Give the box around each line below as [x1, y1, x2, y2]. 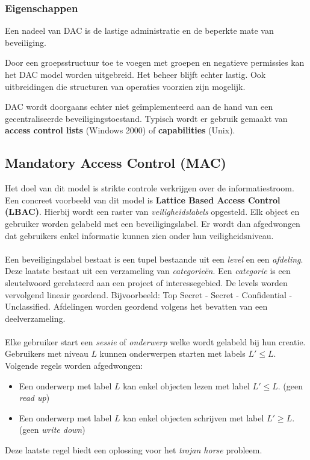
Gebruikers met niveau [5, 347, 88, 360]
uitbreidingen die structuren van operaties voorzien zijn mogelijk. [5, 80, 246, 92]
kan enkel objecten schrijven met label [123, 411, 264, 424]
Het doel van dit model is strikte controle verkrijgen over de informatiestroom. [5, 182, 294, 194]
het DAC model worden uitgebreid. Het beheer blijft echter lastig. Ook [5, 68, 266, 80]
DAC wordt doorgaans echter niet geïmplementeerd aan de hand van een [5, 100, 273, 113]
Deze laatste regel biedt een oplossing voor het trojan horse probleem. [5, 444, 262, 456]
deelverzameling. [5, 311, 66, 324]
